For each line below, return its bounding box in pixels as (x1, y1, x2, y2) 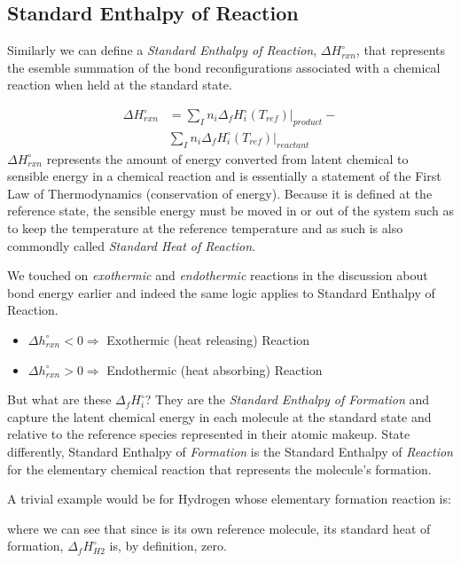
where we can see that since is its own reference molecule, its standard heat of (7, 519, 431, 537)
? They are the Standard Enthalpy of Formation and (145, 390, 430, 409)
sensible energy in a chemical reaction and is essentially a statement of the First (7, 167, 441, 185)
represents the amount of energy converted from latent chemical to (46, 149, 409, 168)
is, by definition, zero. (109, 536, 227, 555)
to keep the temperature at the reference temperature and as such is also (7, 219, 403, 238)
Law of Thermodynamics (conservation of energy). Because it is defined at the (7, 184, 433, 202)
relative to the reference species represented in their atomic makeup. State (7, 425, 410, 443)
